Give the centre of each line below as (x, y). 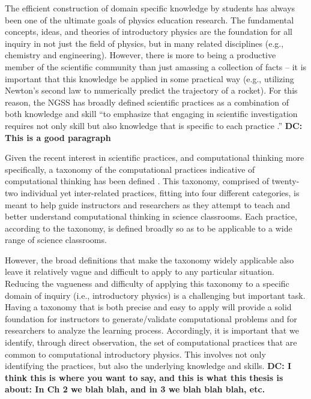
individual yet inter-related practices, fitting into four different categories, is (160, 192)
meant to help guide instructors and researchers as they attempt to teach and (147, 204)
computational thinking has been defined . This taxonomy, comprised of (137, 181)
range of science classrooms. (56, 240)
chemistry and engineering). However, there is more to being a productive (140, 55)
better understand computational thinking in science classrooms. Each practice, (151, 216)
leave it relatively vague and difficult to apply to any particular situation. (140, 271)
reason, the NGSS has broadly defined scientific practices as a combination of (147, 102)
